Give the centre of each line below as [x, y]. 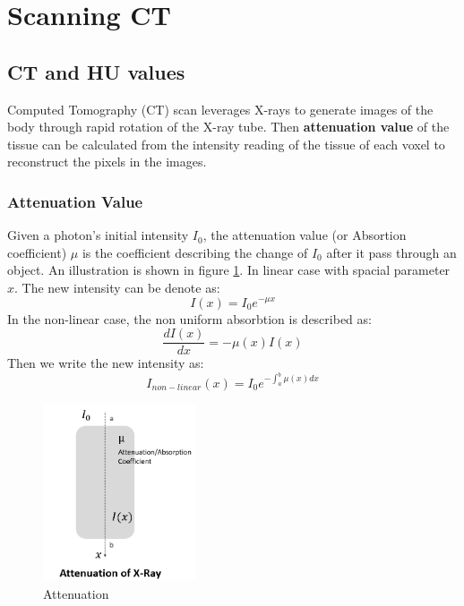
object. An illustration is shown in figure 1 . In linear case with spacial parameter [229, 270]
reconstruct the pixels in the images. [107, 162]
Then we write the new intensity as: [106, 363]
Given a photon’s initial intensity [98, 235]
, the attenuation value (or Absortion [305, 235]
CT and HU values [96, 71]
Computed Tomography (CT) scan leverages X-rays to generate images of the [220, 109]
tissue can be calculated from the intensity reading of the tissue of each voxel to [226, 144]
